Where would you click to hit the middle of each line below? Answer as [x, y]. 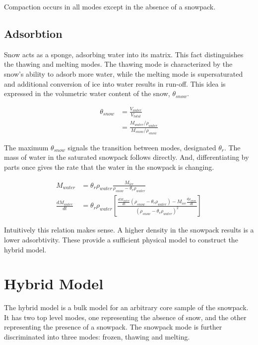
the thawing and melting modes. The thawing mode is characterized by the [118, 64]
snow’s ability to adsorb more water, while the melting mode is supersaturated [124, 73]
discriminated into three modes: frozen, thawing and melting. [97, 337]
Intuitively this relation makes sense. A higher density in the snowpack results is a [129, 230]
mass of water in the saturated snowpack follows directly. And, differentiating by [127, 157]
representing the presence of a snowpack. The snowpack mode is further [113, 327]
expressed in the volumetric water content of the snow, [87, 93]
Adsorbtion [33, 33]
